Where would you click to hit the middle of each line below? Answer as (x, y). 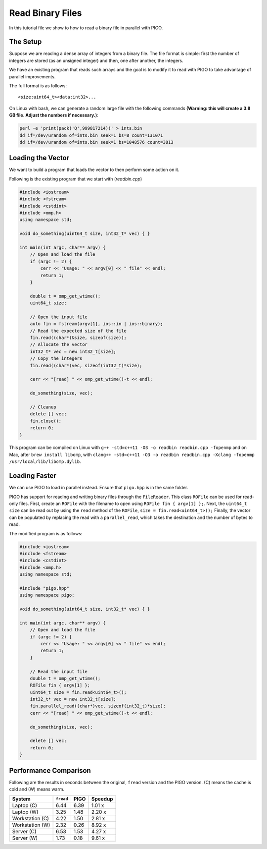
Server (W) (25, 838)
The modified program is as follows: (46, 533)
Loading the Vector (39, 158)
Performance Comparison (50, 770)
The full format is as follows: (38, 86)
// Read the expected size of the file (78, 331)
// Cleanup (43, 407)
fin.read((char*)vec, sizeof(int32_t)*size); (86, 365)
